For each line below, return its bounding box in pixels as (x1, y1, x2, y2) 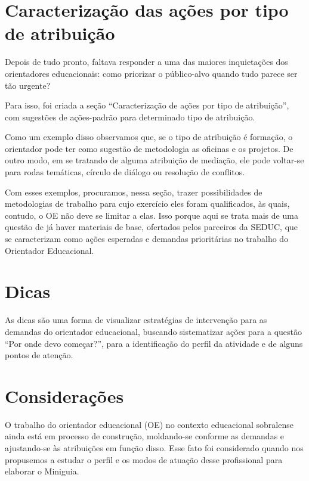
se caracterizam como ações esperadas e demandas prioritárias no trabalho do (5, 232, 289, 245)
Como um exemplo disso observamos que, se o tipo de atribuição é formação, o (5, 131, 293, 143)
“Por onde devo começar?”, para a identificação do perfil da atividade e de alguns (5, 337, 303, 349)
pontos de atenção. (5, 349, 73, 361)
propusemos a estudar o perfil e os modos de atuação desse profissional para (5, 453, 283, 466)
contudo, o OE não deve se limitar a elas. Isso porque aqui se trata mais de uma (5, 209, 298, 221)
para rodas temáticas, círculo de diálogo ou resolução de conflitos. (5, 166, 245, 178)
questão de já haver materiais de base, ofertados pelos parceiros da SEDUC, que (5, 221, 298, 233)
